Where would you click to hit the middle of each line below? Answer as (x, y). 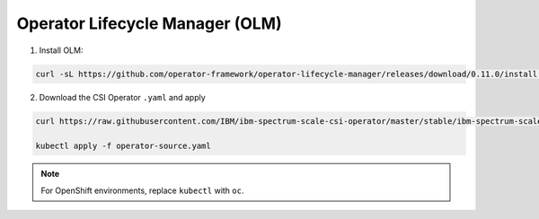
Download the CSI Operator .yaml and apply (122, 97)
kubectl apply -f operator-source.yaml (123, 146)
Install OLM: (61, 50)
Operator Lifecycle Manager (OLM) (149, 23)
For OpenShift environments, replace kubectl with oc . (142, 190)
